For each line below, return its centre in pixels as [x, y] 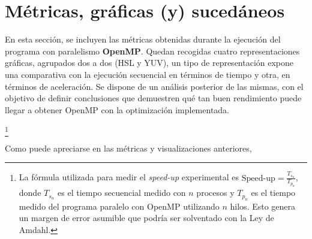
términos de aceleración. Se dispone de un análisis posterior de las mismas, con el [154, 86]
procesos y [215, 193]
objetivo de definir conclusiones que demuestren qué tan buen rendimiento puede [153, 98]
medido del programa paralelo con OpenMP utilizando [119, 206]
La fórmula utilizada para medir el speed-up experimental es [129, 177]
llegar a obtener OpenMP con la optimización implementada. [117, 109]
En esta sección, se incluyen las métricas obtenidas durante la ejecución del [143, 39]
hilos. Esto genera [263, 206]
